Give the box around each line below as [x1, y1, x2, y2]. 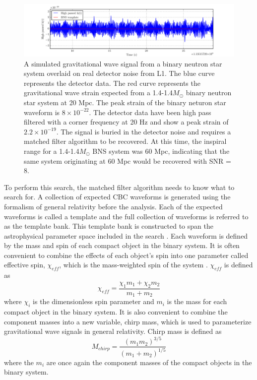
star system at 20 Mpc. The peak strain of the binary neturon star [24, 97, 226, 107]
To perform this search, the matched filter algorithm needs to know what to [4, 182, 235, 192]
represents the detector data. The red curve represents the [24, 77, 200, 88]
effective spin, [4, 259, 45, 270]
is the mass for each [167, 296, 227, 307]
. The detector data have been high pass [89, 107, 211, 117]
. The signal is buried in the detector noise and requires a [56, 126, 231, 136]
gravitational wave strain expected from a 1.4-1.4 [24, 87, 173, 98]
